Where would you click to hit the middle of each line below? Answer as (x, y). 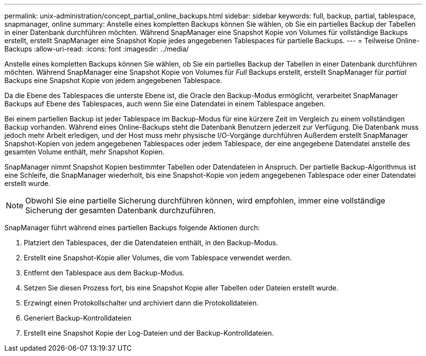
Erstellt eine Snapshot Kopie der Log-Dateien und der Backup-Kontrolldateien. (149, 333)
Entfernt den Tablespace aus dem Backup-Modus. (104, 273)
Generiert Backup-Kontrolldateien (78, 318)
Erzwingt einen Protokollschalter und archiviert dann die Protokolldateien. (141, 303)
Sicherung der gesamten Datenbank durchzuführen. (120, 210)
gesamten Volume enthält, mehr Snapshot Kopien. (85, 152)
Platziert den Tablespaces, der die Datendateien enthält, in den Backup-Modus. (151, 243)
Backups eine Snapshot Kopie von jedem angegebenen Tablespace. (113, 80)
